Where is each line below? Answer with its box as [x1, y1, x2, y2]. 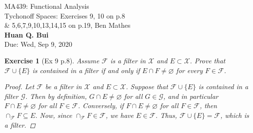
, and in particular [163, 91, 218, 101]
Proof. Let [4, 81, 35, 92]
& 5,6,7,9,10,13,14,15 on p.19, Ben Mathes [4, 20, 131, 30]
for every [176, 65, 203, 75]
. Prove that [190, 55, 226, 65]
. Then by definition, [25, 91, 87, 101]
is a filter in [110, 55, 146, 65]
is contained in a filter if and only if [32, 65, 140, 75]
